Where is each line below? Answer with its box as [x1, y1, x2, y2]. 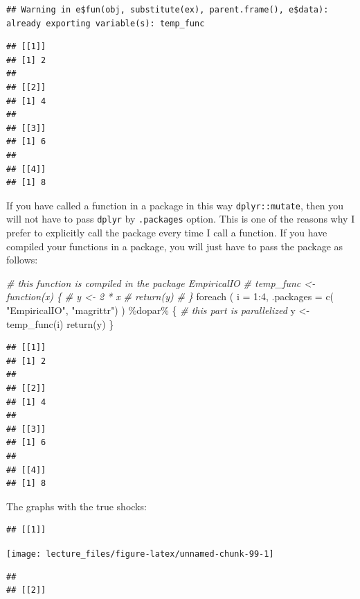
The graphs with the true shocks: [6, 498, 147, 513]
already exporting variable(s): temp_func [6, 18, 205, 28]
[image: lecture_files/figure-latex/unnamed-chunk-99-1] [6, 548, 274, 559]
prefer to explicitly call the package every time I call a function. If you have [6, 225, 327, 240]
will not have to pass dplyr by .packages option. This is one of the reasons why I [6, 211, 355, 226]
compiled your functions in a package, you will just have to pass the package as [6, 238, 343, 253]
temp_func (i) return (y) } [6, 316, 114, 331]
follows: [6, 252, 38, 267]
